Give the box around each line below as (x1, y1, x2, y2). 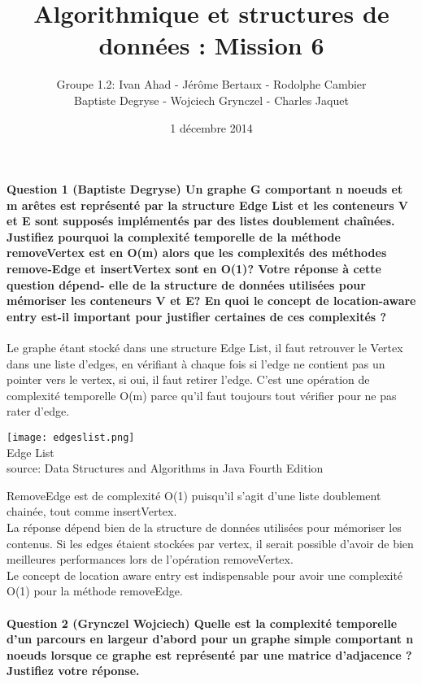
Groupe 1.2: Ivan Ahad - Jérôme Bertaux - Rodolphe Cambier (56, 76, 367, 93)
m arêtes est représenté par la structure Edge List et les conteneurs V (7, 196, 409, 213)
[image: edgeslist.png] (7, 432, 135, 444)
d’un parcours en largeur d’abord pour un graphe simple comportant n (7, 630, 414, 647)
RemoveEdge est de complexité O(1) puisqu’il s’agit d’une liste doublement (7, 486, 381, 503)
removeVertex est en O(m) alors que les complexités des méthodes (7, 244, 387, 261)
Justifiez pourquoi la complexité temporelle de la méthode (7, 228, 341, 245)
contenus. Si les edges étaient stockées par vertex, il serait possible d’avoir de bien (7, 534, 414, 551)
